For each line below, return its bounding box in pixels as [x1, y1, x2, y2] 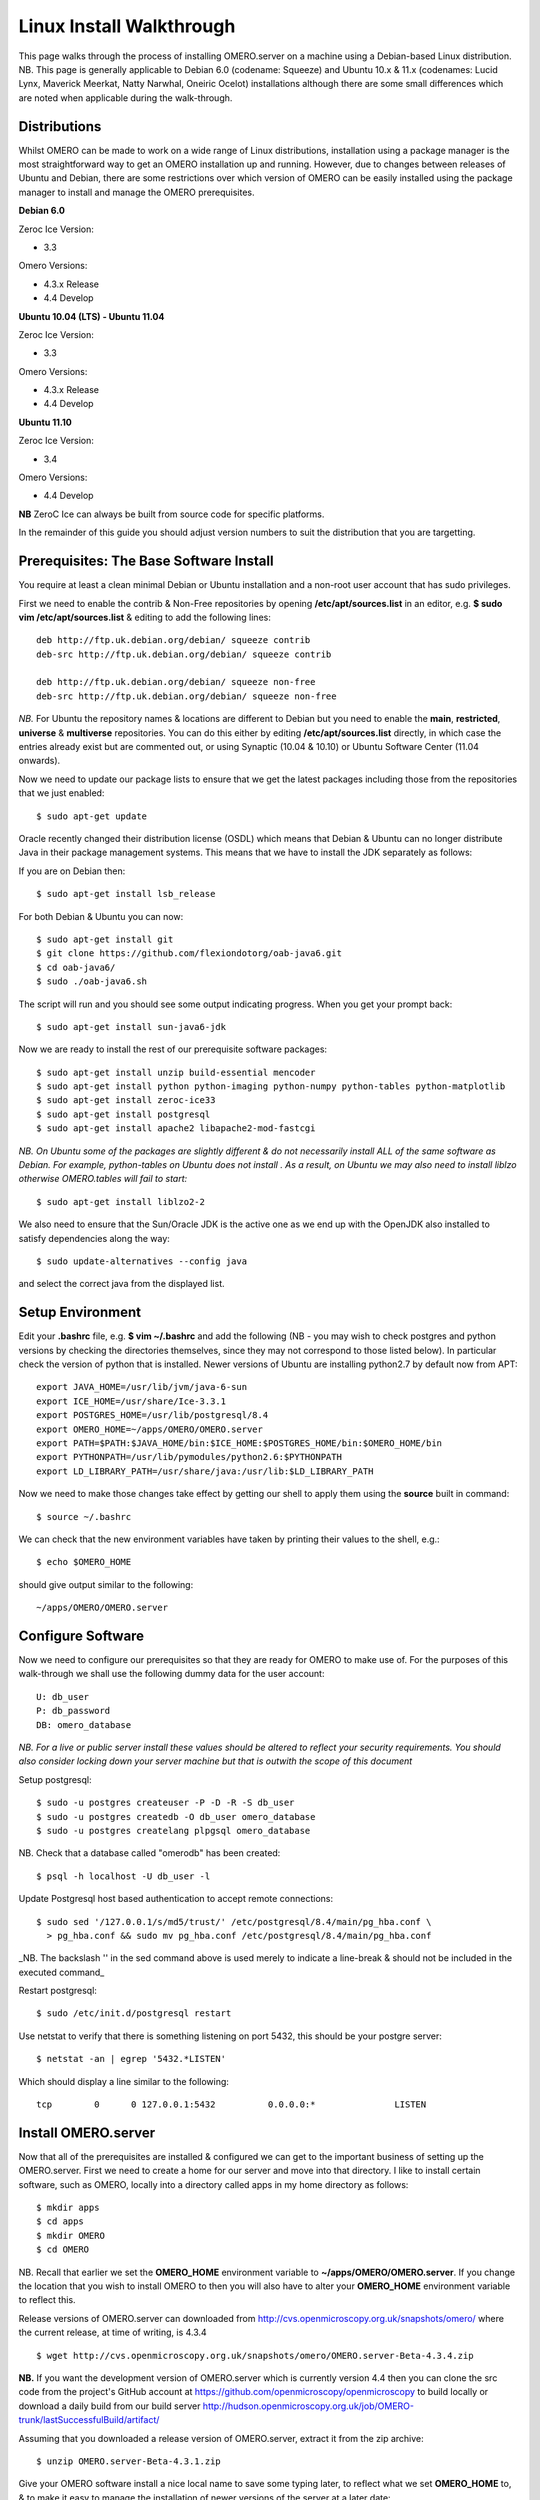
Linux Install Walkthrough [18, 15, 236, 37]
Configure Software [18, 1627, 145, 1644]
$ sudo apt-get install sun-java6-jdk [36, 1021, 227, 1032]
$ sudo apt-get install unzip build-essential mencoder [36, 1066, 316, 1078]
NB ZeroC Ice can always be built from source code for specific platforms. [18, 508, 325, 520]
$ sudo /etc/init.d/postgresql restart [36, 2008, 232, 2019]
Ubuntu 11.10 [18, 416, 72, 428]
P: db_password [36, 1705, 111, 1717]
